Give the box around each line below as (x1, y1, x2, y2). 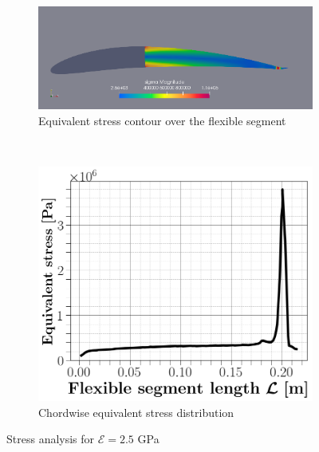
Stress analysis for (6, 430, 95, 447)
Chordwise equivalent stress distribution (38, 403, 234, 420)
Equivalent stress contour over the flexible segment (38, 112, 286, 128)
